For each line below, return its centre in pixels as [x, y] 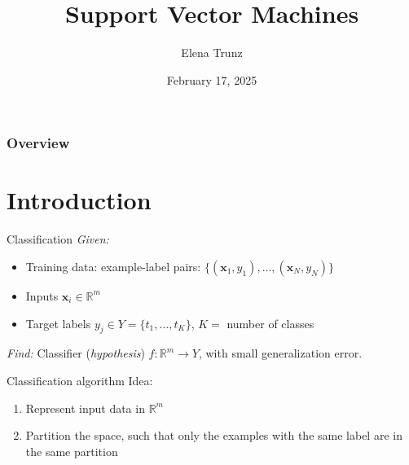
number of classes [270, 323]
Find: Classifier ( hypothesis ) [76, 353]
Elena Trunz [212, 53]
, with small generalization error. [280, 353]
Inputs [42, 295]
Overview [38, 143]
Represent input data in [85, 408]
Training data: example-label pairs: [113, 266]
